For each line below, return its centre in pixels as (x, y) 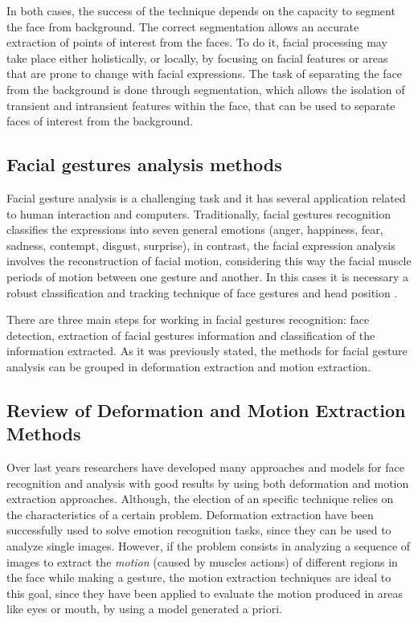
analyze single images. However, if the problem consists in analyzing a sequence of (209, 546)
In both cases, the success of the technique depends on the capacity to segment (201, 10)
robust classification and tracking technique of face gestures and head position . (202, 292)
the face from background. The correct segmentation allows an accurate (183, 26)
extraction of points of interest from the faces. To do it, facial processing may (197, 42)
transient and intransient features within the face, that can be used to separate (201, 105)
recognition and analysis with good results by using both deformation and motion (208, 483)
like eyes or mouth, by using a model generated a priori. (144, 609)
